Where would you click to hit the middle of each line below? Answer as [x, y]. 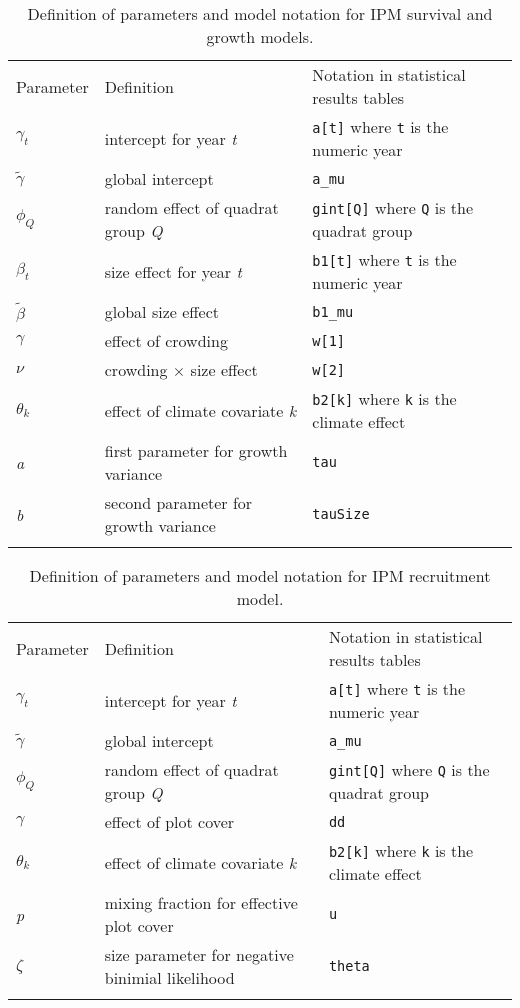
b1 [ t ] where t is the [384, 259]
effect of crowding [166, 340]
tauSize [341, 514]
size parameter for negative [199, 954]
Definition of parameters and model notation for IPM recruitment [260, 575]
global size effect [162, 311]
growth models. [260, 36]
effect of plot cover [169, 821]
